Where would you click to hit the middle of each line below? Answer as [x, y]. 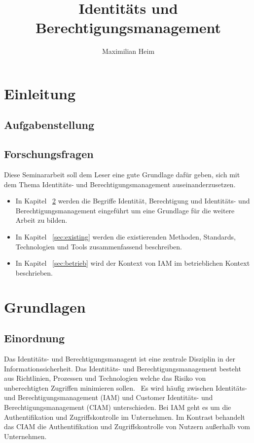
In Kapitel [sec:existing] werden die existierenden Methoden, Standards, [126, 237]
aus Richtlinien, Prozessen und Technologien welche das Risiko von [105, 378]
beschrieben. [34, 272]
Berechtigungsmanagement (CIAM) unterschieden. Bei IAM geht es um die [118, 407]
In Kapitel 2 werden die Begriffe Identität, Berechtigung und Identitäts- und [133, 201]
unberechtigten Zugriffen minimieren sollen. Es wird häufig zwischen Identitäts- [126, 387]
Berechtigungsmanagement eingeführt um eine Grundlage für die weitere [125, 210]
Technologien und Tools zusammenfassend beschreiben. [99, 246]
